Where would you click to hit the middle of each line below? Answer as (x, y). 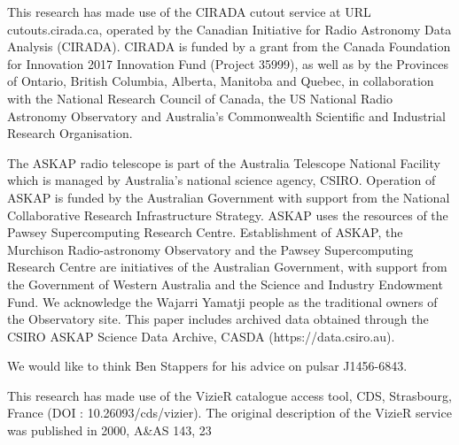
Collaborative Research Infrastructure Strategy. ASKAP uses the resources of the (228, 215)
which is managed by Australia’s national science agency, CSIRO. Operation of (222, 180)
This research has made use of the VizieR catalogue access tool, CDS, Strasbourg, (229, 395)
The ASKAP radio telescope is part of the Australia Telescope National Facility (224, 162)
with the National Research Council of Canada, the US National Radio (200, 98)
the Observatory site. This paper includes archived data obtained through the (218, 319)
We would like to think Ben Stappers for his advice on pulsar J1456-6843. (207, 366)
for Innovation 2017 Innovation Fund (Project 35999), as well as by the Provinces (228, 63)
